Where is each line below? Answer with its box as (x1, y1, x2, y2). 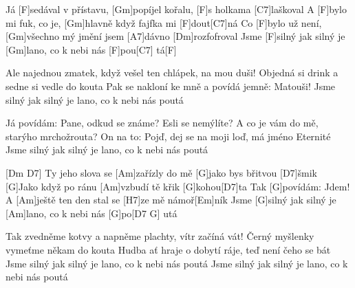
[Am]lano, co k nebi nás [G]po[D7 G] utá (6, 206, 177, 220)
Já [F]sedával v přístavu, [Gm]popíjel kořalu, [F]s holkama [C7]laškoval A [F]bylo (6, 2, 347, 16)
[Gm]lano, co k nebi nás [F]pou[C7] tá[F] (6, 42, 177, 56)
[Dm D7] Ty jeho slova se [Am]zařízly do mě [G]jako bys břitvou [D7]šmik (6, 165, 317, 179)
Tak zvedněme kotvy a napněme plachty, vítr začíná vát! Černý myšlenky (6, 229, 314, 243)
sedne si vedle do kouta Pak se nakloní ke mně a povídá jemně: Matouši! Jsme (6, 78, 336, 93)
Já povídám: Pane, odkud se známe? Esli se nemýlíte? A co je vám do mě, (6, 115, 319, 130)
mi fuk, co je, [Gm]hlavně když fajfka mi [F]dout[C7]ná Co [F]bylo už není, (6, 15, 322, 30)
